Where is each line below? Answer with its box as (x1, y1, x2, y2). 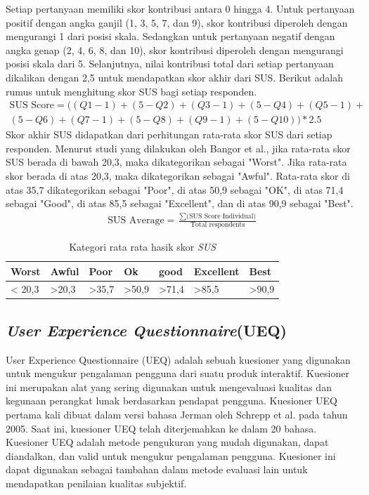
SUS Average (108, 216, 164, 226)
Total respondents (190, 220, 245, 228)
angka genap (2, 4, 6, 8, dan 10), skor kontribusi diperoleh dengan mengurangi (6, 42, 344, 57)
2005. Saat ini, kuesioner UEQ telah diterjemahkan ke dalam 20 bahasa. (6, 421, 317, 435)
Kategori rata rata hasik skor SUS (69, 239, 216, 253)
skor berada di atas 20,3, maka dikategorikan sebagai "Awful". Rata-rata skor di (6, 169, 350, 183)
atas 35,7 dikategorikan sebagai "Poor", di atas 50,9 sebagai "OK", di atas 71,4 (6, 182, 344, 197)
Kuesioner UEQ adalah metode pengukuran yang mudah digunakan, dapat (6, 435, 329, 449)
